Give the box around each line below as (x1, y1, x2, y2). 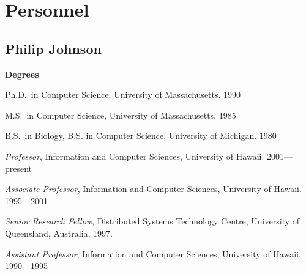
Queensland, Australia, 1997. (5, 226, 113, 239)
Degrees (5, 67, 39, 80)
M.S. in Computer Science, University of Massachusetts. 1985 (5, 108, 236, 121)
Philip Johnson (5, 39, 102, 57)
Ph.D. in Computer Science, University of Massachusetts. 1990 (5, 88, 241, 101)
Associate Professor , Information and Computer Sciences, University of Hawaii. (5, 182, 302, 195)
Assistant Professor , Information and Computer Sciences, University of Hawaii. (5, 247, 301, 260)
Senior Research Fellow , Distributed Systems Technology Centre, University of (5, 215, 300, 228)
